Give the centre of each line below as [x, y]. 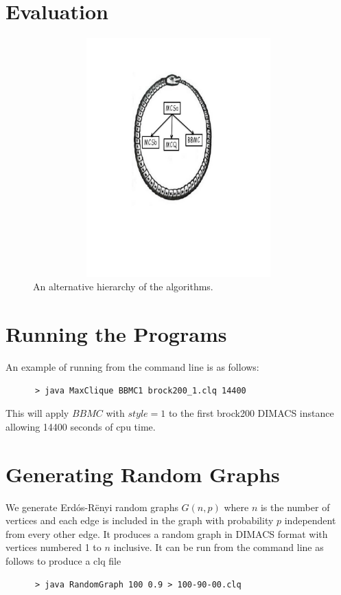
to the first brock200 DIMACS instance [251, 413]
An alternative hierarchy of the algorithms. [123, 286]
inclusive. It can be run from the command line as [219, 547]
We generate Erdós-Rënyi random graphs [92, 507]
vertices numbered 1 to [54, 547]
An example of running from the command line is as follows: [132, 367]
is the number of [295, 507]
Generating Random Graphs [143, 474]
